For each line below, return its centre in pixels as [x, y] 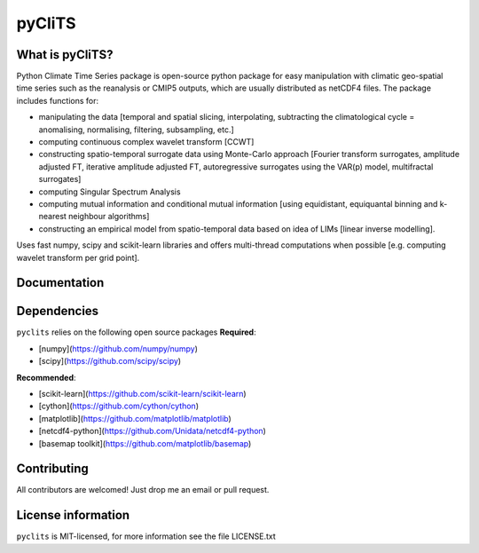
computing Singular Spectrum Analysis [110, 192]
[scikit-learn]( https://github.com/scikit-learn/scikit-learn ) [143, 394]
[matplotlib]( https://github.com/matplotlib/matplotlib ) [135, 418]
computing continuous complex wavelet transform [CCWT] [146, 142]
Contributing [52, 469]
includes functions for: [58, 100]
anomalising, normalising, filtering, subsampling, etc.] [136, 130]
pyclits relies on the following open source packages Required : [136, 332]
